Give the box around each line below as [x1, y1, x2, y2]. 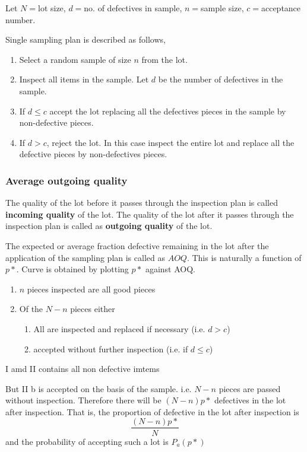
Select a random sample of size [19, 53, 131, 65]
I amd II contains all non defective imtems [5, 362, 160, 375]
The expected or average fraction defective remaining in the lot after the [5, 239, 269, 252]
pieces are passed [219, 382, 281, 394]
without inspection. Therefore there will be [5, 394, 162, 406]
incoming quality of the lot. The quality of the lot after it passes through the [5, 208, 294, 220]
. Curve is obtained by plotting [16, 263, 129, 275]
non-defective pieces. [19, 116, 94, 129]
